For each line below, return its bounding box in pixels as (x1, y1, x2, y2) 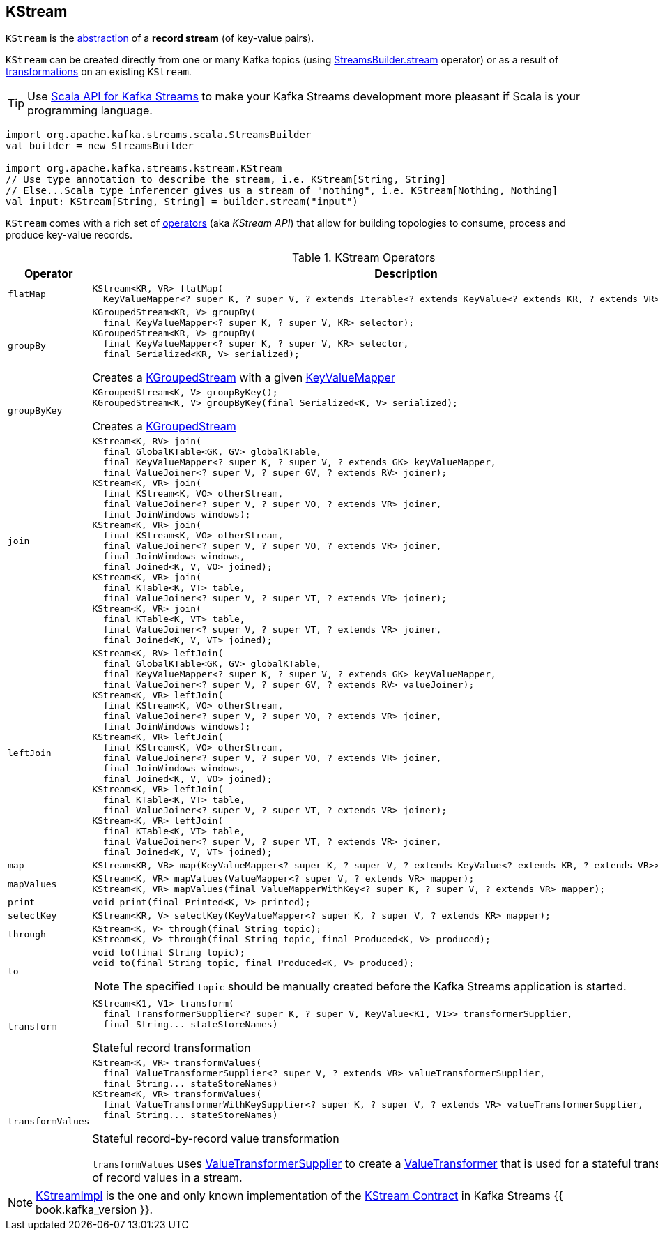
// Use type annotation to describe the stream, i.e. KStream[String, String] (6, 174, 447, 186)
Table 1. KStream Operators (291, 250, 436, 265)
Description (374, 266, 438, 281)
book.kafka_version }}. (36, 1203, 153, 1217)
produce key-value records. (6, 229, 133, 241)
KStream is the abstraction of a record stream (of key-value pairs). (6, 32, 314, 45)
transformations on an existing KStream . (6, 66, 192, 78)
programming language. (27, 103, 153, 118)
